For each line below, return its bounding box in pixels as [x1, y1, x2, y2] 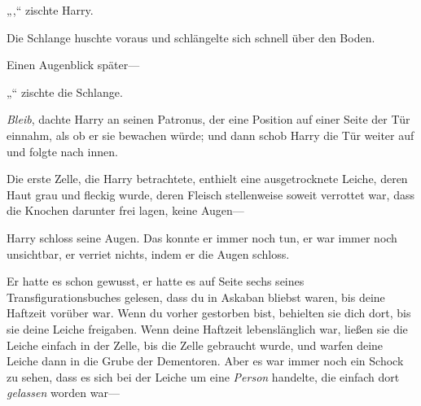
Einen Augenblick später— [7, 56, 140, 73]
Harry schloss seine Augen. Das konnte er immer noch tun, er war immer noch [7, 229, 397, 246]
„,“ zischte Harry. [7, 2, 94, 18]
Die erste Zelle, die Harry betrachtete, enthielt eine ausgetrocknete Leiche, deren [7, 170, 408, 187]
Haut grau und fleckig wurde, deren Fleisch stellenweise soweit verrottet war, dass [7, 186, 414, 203]
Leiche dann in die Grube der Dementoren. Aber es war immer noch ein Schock [7, 352, 404, 369]
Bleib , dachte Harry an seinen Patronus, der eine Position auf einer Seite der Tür [7, 111, 410, 128]
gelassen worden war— [7, 384, 120, 401]
